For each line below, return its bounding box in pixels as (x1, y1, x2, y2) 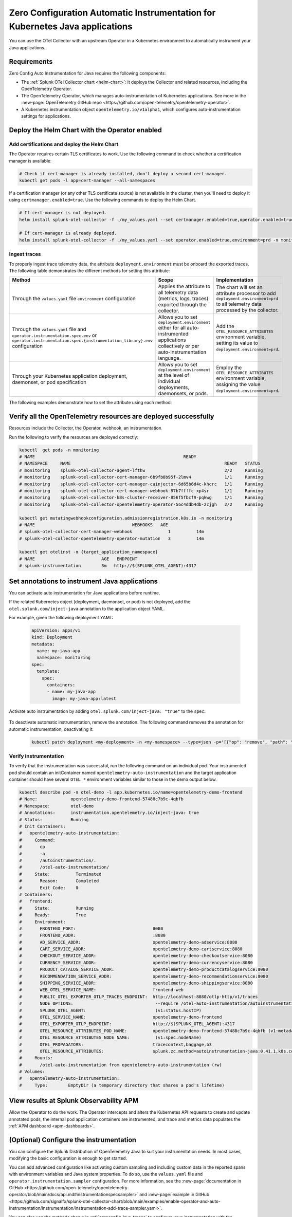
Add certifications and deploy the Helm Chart (9, 141, 119, 148)
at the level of (158, 372, 190, 379)
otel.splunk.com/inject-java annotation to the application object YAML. (9, 606, 165, 611)
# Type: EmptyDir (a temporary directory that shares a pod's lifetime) (19, 1082, 225, 1088)
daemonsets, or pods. (158, 390, 208, 397)
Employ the (216, 364, 242, 371)
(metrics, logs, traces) (158, 295, 209, 302)
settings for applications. (21, 113, 71, 119)
